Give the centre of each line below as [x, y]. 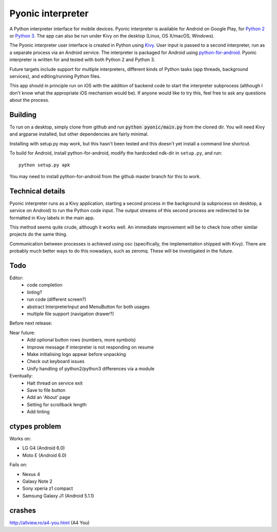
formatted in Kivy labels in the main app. [52, 218]
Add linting [38, 412]
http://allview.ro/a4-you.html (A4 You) [50, 522]
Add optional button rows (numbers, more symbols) [81, 340]
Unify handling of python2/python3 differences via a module [91, 368]
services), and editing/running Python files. [55, 76]
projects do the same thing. [38, 234]
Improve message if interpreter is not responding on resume [90, 347]
